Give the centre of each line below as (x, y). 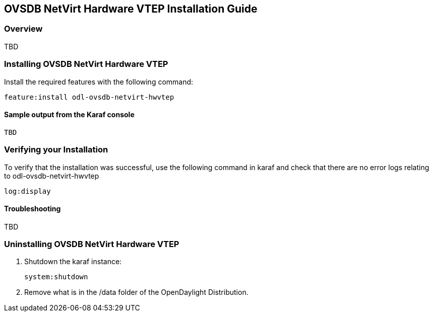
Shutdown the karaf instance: (73, 262)
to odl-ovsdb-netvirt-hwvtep (52, 176)
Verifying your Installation (56, 150)
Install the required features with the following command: (99, 82)
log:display (27, 191)
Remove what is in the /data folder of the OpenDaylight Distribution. (136, 292)
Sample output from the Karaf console (69, 115)
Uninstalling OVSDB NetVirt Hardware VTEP (92, 244)
